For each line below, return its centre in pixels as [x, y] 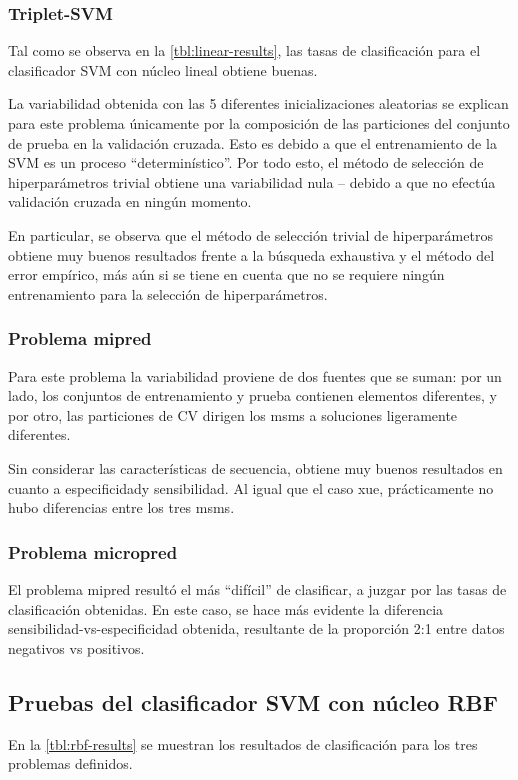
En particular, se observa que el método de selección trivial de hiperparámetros [250, 234]
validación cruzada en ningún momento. [130, 201]
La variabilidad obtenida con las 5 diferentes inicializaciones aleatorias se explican [258, 103]
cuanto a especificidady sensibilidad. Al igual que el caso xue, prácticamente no [251, 487]
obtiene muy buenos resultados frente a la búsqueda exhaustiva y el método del [251, 254]
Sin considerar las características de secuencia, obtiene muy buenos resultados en [255, 467]
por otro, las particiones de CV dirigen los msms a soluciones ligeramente [233, 414]
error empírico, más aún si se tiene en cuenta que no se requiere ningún [226, 274]
